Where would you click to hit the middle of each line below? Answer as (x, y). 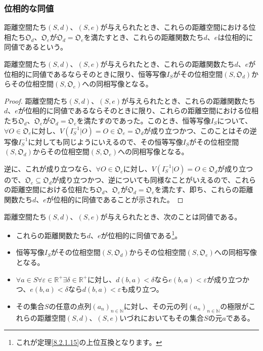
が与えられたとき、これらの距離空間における (174, 27)
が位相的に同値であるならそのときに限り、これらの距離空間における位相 (138, 111)
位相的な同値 (29, 8)
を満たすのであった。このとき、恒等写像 (144, 120)
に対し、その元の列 (156, 306)
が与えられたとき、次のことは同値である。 (171, 216)
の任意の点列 (70, 306)
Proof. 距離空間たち (36, 100)
